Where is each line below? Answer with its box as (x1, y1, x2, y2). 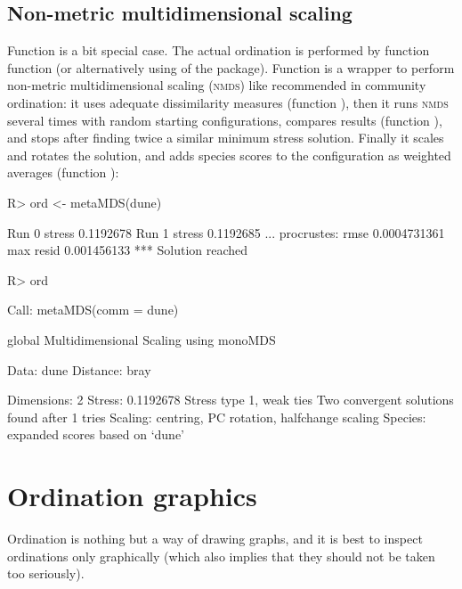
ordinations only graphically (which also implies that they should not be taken (7, 546, 435, 565)
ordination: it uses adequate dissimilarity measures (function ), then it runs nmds (7, 93, 449, 111)
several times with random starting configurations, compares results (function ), (7, 110, 442, 129)
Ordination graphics (7, 478, 257, 514)
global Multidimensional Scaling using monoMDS (7, 330, 276, 348)
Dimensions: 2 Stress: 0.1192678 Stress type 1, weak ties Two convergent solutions (7, 390, 454, 409)
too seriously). (7, 564, 85, 583)
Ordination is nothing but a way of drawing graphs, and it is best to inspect (7, 529, 423, 548)
